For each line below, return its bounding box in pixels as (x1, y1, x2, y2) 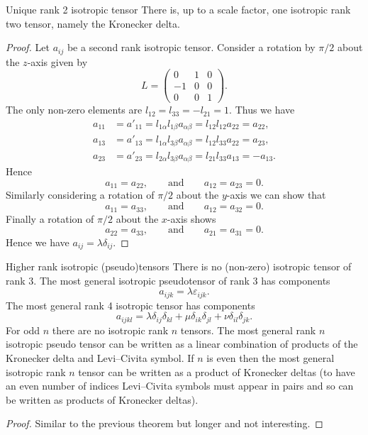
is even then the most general (206, 350, 335, 365)
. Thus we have (229, 102, 295, 117)
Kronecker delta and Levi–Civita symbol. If (6, 350, 194, 365)
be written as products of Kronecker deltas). (6, 392, 199, 407)
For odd (6, 322, 40, 337)
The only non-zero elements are (6, 102, 143, 117)
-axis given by (27, 54, 88, 69)
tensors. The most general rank (180, 322, 316, 337)
